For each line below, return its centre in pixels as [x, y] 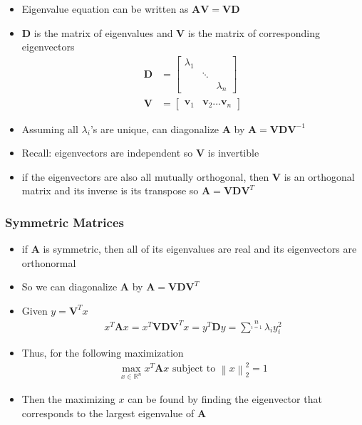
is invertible [233, 153]
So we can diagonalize [69, 287]
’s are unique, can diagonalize [155, 128]
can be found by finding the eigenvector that [225, 399]
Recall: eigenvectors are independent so [107, 153]
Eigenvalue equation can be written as [105, 9]
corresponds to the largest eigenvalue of [108, 413]
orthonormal [49, 262]
